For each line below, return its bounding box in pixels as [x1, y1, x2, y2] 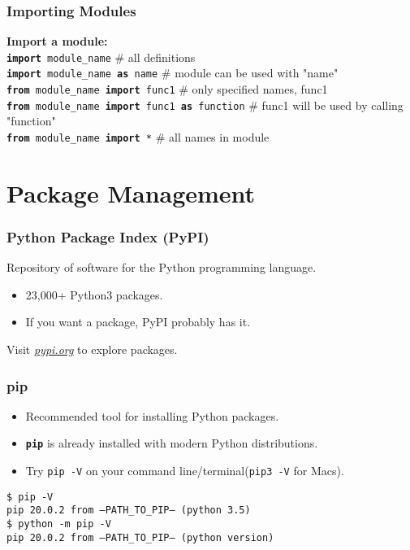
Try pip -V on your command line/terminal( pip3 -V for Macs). [25, 462, 344, 479]
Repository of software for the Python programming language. [6, 259, 317, 276]
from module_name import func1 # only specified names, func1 [6, 81, 328, 98]
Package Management [6, 176, 256, 209]
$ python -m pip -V [6, 518, 111, 530]
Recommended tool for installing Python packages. [25, 407, 279, 424]
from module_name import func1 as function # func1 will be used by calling [6, 96, 404, 113]
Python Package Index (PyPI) [6, 226, 209, 247]
